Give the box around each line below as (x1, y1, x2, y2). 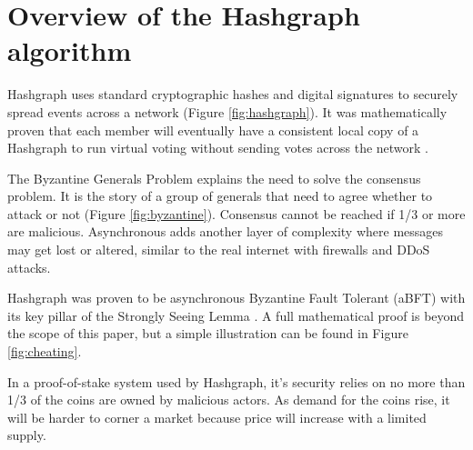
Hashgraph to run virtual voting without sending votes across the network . (7, 138, 429, 157)
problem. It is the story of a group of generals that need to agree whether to (7, 186, 433, 205)
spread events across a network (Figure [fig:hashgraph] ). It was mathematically (7, 102, 448, 121)
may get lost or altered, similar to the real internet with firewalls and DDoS (7, 240, 430, 259)
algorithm (7, 32, 132, 69)
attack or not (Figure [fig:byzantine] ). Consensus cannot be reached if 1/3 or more (7, 204, 466, 223)
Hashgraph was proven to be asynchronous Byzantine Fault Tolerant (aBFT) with (7, 288, 466, 307)
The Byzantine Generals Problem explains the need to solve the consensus (7, 168, 421, 187)
